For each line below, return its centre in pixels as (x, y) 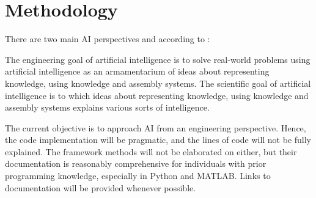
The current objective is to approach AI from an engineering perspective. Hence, (156, 127)
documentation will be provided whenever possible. (101, 187)
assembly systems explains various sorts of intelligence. (107, 107)
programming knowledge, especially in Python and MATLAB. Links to (138, 176)
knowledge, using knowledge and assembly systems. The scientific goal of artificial (158, 83)
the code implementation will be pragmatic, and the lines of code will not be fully (158, 140)
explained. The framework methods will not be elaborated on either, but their (151, 151)
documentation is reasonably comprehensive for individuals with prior (136, 163)
